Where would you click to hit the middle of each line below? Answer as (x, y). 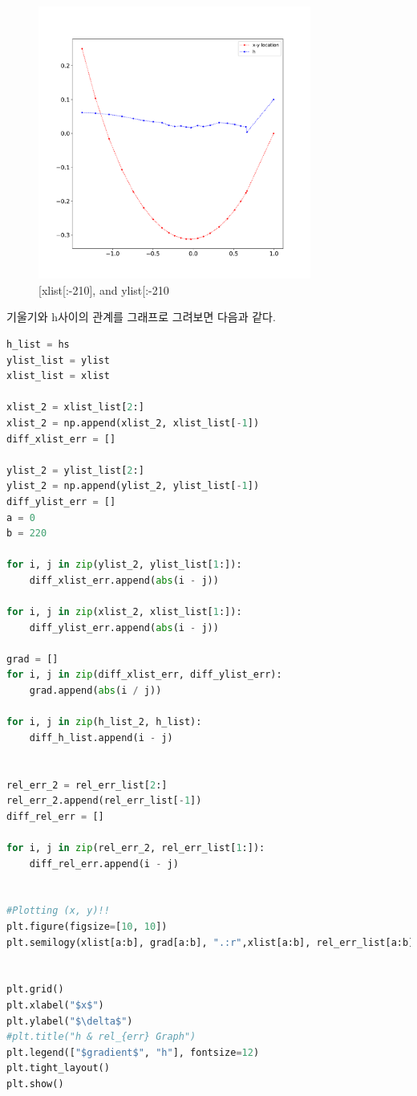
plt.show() (35, 1084)
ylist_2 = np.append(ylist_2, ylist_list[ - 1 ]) (133, 486)
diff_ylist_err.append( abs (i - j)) (124, 627)
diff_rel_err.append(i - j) (104, 864)
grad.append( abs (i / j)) (95, 691)
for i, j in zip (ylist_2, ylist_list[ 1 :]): (124, 565)
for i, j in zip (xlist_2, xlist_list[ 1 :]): (124, 612)
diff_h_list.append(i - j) (101, 737)
